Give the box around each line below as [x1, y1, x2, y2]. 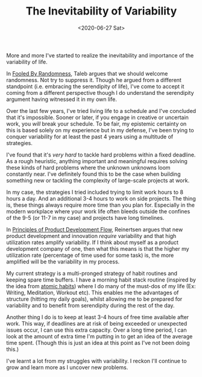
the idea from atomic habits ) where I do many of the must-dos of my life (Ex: [6, 282, 196, 289]
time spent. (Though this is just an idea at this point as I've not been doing [6, 339, 190, 346]
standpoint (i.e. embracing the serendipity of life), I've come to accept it [6, 83, 185, 90]
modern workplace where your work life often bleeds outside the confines [6, 207, 191, 215]
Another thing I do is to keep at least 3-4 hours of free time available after [6, 313, 189, 321]
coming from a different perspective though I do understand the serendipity [6, 89, 194, 96]
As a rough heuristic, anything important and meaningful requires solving [6, 157, 188, 164]
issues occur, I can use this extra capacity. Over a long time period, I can [6, 326, 187, 333]
